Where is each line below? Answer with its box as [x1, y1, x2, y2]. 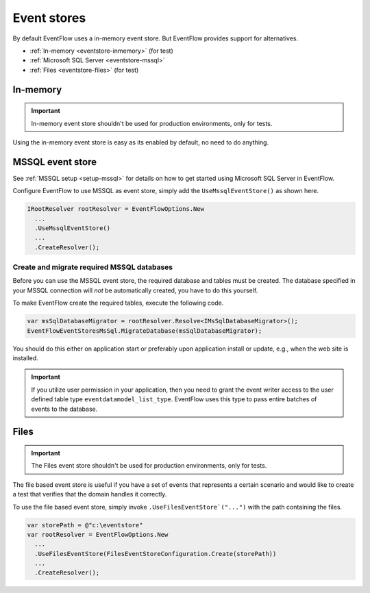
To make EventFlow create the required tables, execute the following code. [12, 299, 224, 307]
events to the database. [31, 405, 98, 413]
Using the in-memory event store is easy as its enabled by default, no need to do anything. [12, 138, 269, 147]
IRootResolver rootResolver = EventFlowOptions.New [27, 205, 205, 213]
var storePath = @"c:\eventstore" [27, 521, 143, 529]
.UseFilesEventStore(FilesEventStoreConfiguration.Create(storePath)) [34, 550, 277, 557]
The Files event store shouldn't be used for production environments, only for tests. [31, 462, 267, 470]
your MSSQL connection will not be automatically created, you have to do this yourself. [12, 286, 258, 294]
